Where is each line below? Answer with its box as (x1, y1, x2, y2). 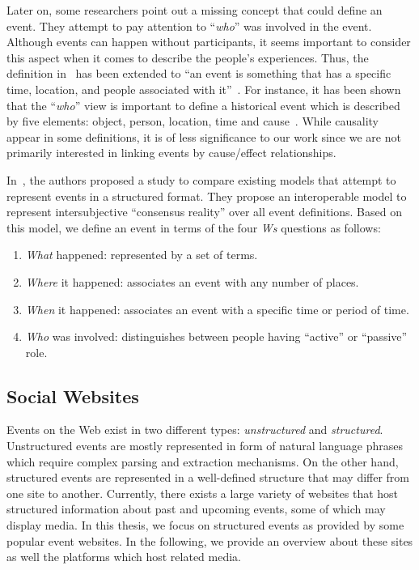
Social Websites (6, 383, 139, 408)
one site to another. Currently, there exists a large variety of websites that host (6, 484, 399, 501)
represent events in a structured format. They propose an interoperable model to (6, 187, 407, 204)
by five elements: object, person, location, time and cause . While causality (6, 113, 379, 130)
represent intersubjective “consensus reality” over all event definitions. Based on (6, 203, 402, 220)
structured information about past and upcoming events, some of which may (6, 500, 386, 517)
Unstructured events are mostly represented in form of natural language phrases (6, 437, 403, 454)
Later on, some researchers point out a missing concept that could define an (6, 2, 383, 18)
